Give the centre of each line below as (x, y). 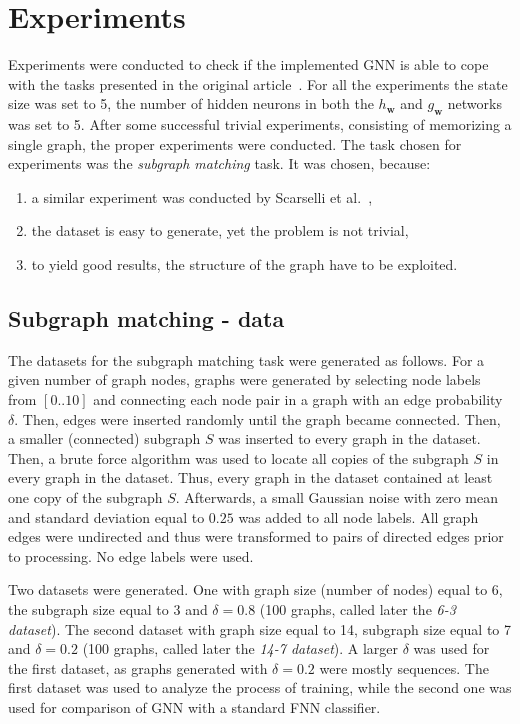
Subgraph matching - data (146, 318)
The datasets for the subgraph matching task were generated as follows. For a (246, 359)
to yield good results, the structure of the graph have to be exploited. (244, 264)
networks (474, 103)
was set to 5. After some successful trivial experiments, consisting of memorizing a (260, 124)
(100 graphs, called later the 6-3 (357, 609)
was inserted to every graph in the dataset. (349, 438)
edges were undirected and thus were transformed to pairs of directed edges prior (256, 536)
